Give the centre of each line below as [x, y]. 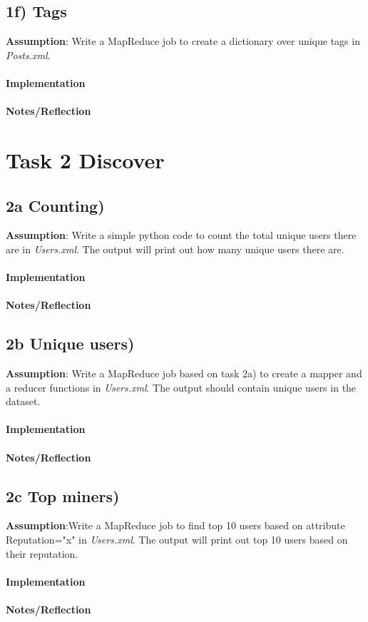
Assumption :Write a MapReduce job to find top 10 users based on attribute [175, 525]
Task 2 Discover [85, 159]
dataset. [23, 401]
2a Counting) [55, 205]
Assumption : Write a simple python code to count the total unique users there [181, 235]
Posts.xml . [28, 55]
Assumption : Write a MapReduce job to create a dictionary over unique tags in [183, 41]
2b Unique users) [70, 343]
